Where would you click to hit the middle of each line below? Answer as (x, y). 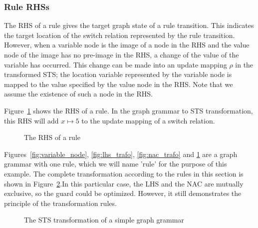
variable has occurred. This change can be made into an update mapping (116, 64)
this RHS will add (31, 120)
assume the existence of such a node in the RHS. (78, 94)
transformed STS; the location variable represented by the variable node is (118, 74)
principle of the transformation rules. (60, 203)
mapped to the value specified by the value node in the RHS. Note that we (119, 84)
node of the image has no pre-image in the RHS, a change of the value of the (122, 54)
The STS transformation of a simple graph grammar (104, 220)
